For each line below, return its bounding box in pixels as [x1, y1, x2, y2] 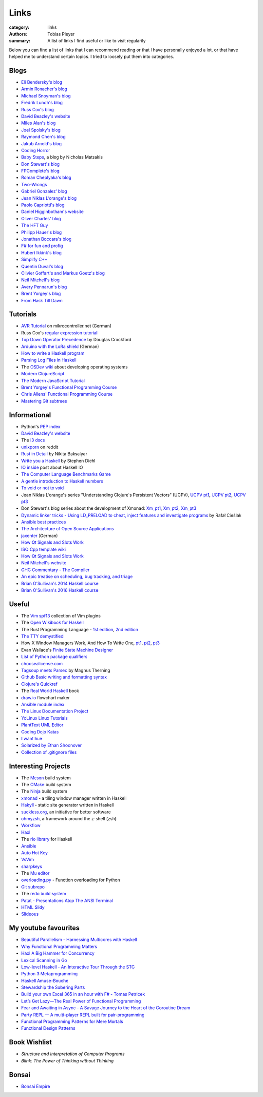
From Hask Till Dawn [21, 297, 63, 303]
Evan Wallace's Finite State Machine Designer [21, 647, 113, 653]
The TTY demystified [21, 634, 64, 639]
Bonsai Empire [21, 1083, 51, 1089]
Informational [9, 411, 51, 419]
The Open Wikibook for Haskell [21, 619, 84, 626]
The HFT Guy [21, 222, 48, 229]
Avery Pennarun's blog [21, 284, 67, 289]
